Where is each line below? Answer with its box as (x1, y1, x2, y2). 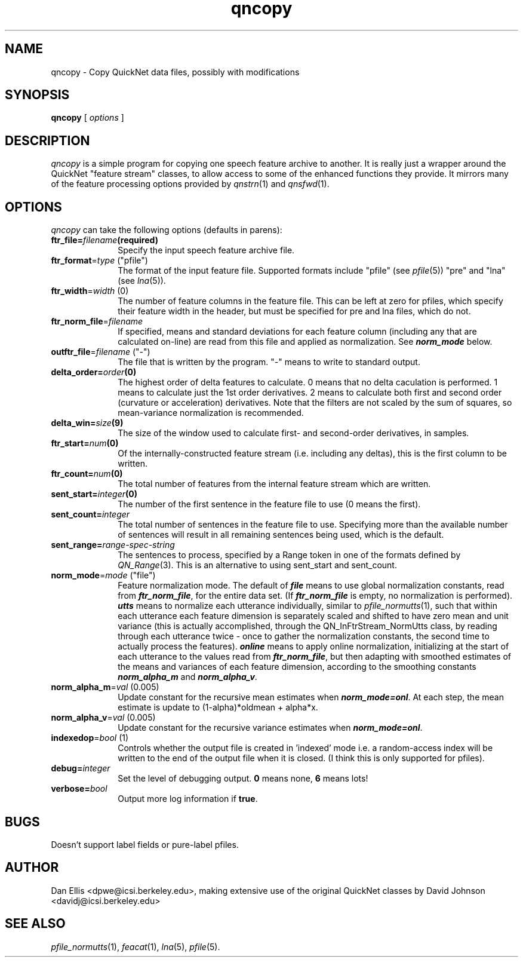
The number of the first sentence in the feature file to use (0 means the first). (118, 499, 421, 510)
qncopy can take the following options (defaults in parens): (51, 225, 282, 235)
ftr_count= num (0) (51, 468, 123, 479)
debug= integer (51, 763, 110, 774)
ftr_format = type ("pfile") (51, 255, 148, 266)
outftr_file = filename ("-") (51, 347, 150, 357)
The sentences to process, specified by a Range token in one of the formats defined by (118, 550, 461, 560)
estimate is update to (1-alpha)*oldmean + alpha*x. (118, 702, 318, 713)
